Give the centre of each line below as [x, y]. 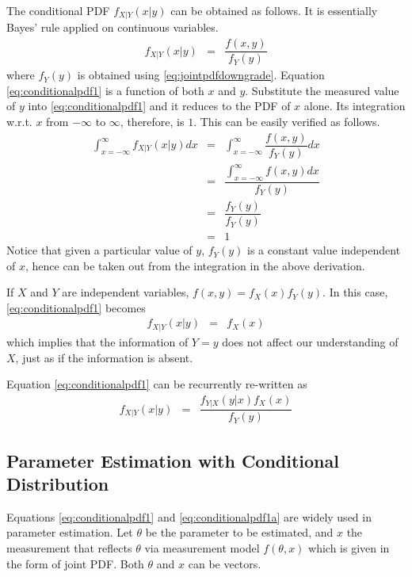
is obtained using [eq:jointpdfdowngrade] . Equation [201, 75]
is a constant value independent [324, 250]
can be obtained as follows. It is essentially [274, 10]
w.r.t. [19, 121]
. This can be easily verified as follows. [287, 121]
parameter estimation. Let [70, 532]
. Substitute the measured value [322, 90]
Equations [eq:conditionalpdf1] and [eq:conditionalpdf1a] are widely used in [189, 516]
